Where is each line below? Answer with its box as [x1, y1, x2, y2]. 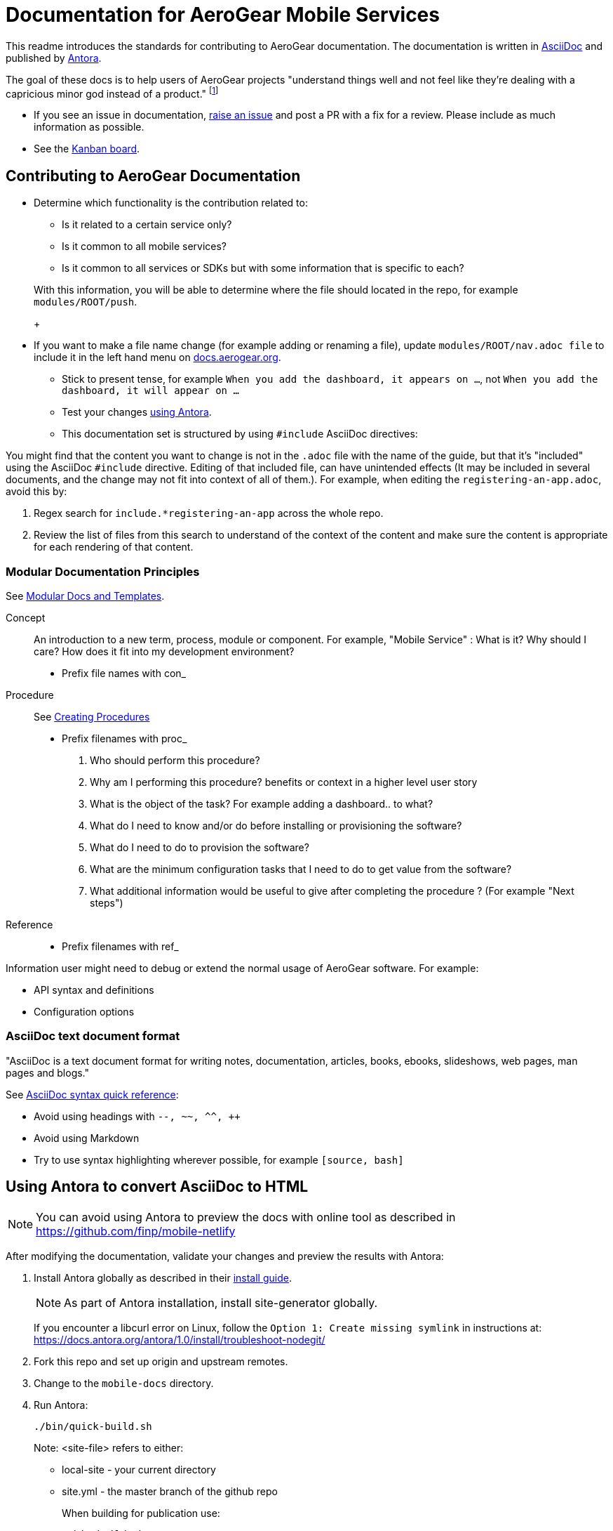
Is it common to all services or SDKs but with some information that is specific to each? [62, 262, 464, 275]
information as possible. [34, 121, 144, 133]
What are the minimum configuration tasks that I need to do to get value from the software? [90, 863, 512, 875]
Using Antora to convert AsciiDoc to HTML [6, 1178, 309, 1196]
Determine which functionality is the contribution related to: [34, 197, 308, 209]
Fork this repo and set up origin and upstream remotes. [34, 1355, 288, 1367]
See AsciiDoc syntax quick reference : [6, 1088, 179, 1100]
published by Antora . [6, 51, 102, 64]
